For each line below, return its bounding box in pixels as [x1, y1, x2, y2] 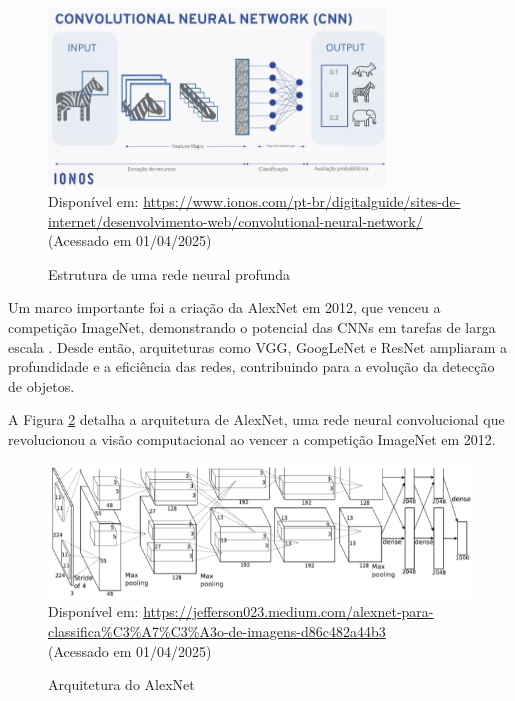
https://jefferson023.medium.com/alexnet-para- [143, 601, 434, 622]
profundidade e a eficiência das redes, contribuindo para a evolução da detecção [8, 356, 495, 377]
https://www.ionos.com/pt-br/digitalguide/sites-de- [143, 190, 461, 211]
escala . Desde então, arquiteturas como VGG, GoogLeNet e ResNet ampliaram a [8, 336, 508, 357]
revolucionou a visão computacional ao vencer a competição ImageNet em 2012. [8, 428, 496, 449]
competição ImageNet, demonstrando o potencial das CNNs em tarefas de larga [8, 316, 496, 337]
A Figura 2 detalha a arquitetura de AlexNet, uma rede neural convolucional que [8, 409, 505, 430]
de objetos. [8, 375, 75, 396]
